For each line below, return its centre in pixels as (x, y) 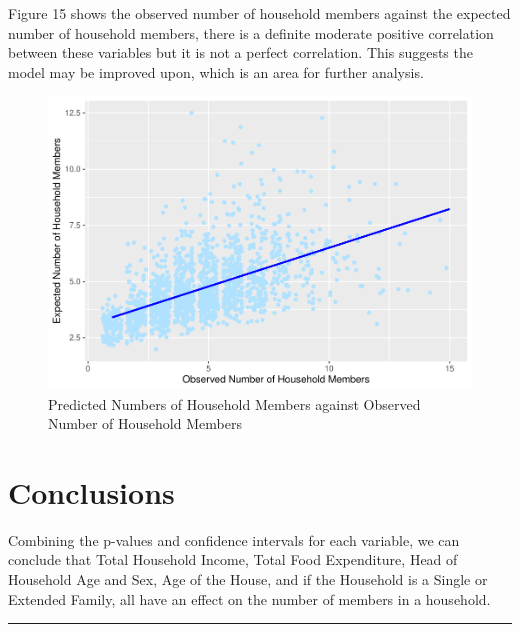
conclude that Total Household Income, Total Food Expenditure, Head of (233, 559)
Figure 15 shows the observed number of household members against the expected (259, 13)
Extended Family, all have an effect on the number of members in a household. (249, 598)
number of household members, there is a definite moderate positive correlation (251, 32)
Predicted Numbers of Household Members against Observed (234, 403)
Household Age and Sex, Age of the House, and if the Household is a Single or (248, 579)
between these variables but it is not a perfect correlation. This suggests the (240, 52)
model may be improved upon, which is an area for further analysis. (216, 71)
